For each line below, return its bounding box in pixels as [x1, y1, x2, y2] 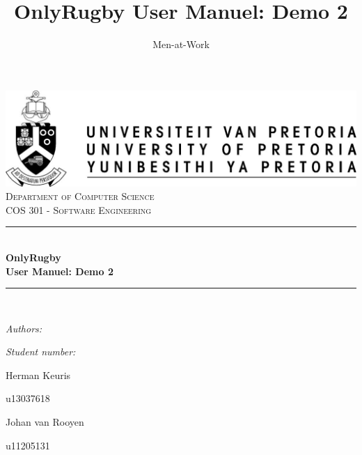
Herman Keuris [6, 367, 71, 382]
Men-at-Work [152, 37, 210, 52]
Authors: [6, 321, 42, 335]
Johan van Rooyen [6, 415, 84, 429]
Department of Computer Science [6, 189, 155, 203]
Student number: [6, 344, 76, 359]
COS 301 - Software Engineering [6, 202, 152, 217]
